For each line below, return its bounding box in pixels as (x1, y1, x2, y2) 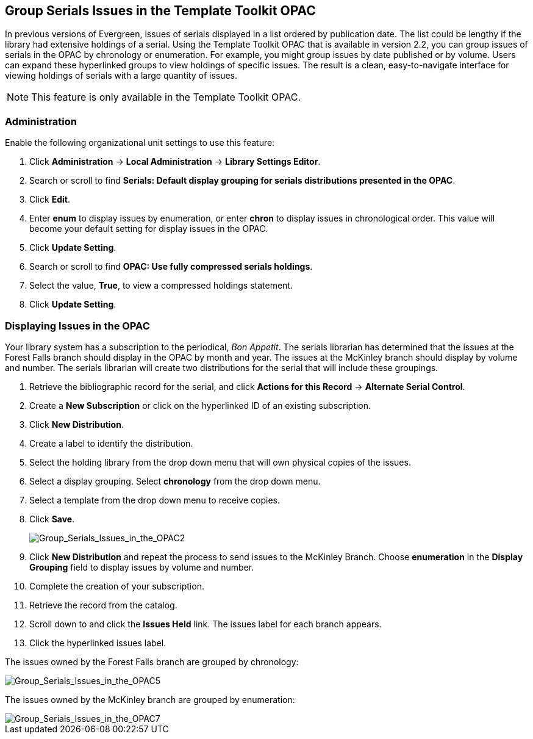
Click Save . (29, 513, 75, 524)
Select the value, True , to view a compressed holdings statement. (29, 280, 293, 291)
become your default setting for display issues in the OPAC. (29, 223, 268, 234)
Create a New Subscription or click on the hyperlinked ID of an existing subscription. (29, 400, 371, 411)
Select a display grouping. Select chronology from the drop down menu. (29, 475, 321, 486)
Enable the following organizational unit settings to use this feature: (5, 137, 275, 148)
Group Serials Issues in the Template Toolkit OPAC (5, 3, 316, 18)
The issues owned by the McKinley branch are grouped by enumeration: (5, 694, 295, 705)
